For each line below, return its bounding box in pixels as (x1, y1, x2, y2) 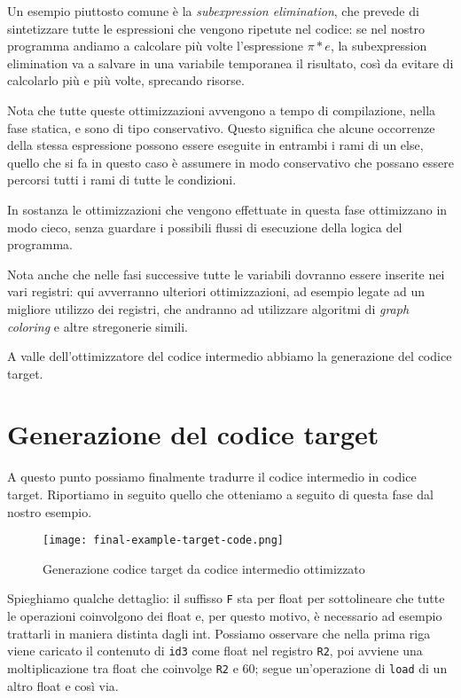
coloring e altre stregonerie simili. (7, 317, 188, 335)
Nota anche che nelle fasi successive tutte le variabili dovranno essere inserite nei (7, 264, 445, 283)
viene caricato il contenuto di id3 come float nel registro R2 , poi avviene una (7, 641, 423, 660)
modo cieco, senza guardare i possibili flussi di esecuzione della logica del (7, 217, 402, 236)
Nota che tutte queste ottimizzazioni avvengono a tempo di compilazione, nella (7, 100, 436, 119)
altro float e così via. (7, 676, 119, 694)
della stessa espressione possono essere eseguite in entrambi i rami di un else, (7, 136, 424, 154)
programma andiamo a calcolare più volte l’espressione (7, 36, 304, 55)
